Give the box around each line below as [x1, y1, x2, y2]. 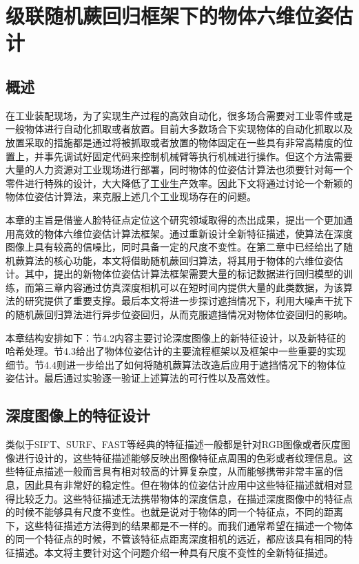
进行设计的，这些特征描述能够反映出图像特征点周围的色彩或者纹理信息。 [14, 450, 343, 465]
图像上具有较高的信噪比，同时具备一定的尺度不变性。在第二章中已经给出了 [6, 240, 343, 254]
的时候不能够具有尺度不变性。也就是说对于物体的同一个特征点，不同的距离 [6, 505, 343, 519]
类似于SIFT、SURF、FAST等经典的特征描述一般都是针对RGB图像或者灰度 [6, 437, 341, 451]
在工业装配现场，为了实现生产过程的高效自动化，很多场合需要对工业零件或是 [6, 108, 353, 122]
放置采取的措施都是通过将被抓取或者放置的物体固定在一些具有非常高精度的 [6, 135, 343, 149]
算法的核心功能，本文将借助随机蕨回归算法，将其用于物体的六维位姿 [24, 253, 334, 267]
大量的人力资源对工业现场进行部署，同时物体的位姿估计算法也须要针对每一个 [6, 162, 353, 177]
